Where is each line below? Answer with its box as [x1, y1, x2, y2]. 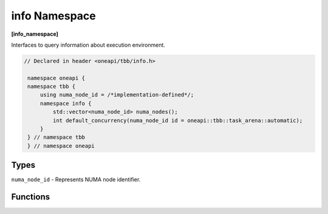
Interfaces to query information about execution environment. [11, 41, 165, 48]
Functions [11, 192, 50, 202]
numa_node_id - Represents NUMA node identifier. [11, 176, 141, 183]
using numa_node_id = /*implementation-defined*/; [39, 92, 194, 98]
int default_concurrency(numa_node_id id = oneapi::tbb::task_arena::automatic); [52, 117, 303, 124]
